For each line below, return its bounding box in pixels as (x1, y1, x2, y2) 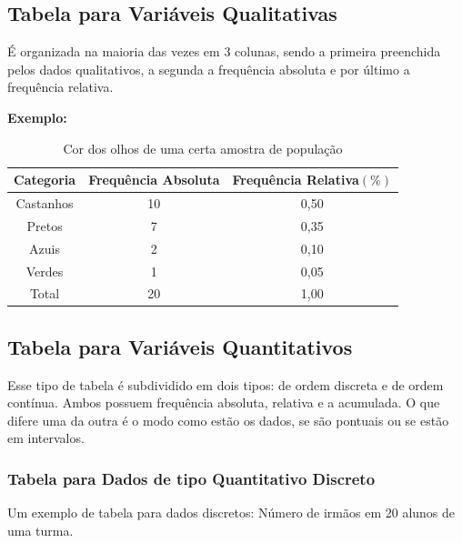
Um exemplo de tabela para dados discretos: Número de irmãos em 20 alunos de (7, 503, 456, 522)
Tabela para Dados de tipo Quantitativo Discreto (7, 467, 376, 489)
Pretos (26, 216, 63, 235)
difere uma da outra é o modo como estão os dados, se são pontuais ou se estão (7, 410, 449, 429)
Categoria (14, 170, 76, 189)
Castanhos (15, 194, 74, 213)
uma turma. (7, 520, 74, 539)
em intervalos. (7, 428, 85, 447)
